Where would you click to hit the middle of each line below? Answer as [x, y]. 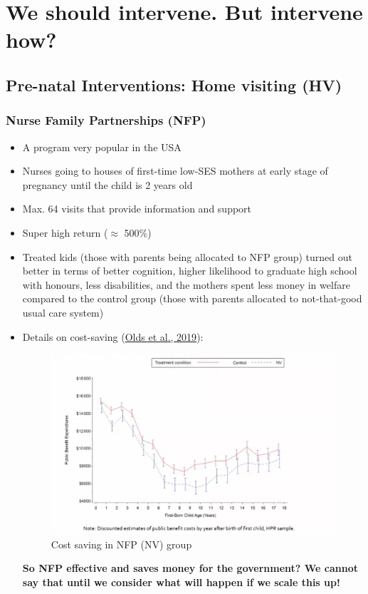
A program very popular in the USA [102, 147]
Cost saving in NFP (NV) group [121, 544]
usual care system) [63, 312]
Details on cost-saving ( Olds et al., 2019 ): [113, 336]
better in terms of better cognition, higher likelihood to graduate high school [190, 271]
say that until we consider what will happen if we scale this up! [181, 582]
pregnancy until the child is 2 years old [107, 184]
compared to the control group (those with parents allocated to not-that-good [192, 298]
